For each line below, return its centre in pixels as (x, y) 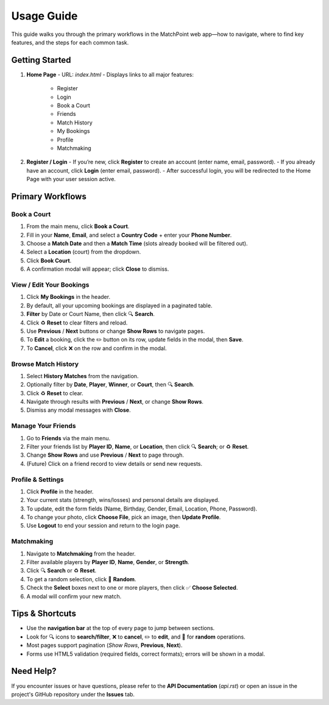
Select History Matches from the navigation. (83, 376)
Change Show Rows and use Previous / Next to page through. (105, 455)
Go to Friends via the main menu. (69, 438)
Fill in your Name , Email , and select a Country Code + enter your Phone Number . (129, 235)
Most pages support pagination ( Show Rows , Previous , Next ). (104, 645)
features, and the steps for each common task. (70, 42)
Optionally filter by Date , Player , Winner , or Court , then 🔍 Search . (110, 385)
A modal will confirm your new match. (74, 596)
